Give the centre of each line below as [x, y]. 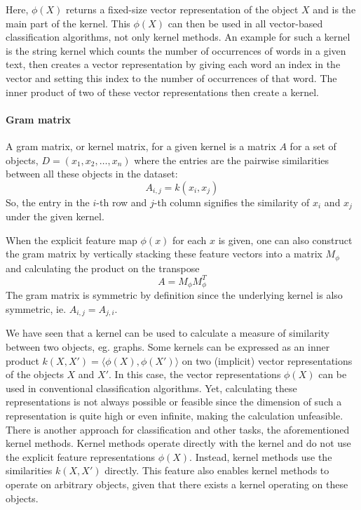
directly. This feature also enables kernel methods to [217, 470]
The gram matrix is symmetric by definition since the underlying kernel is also [174, 295]
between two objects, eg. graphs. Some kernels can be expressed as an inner [168, 347]
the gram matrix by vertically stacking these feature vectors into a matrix [164, 254]
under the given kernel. [55, 216]
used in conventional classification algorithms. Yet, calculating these [151, 388]
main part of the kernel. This [68, 23]
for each [190, 240]
